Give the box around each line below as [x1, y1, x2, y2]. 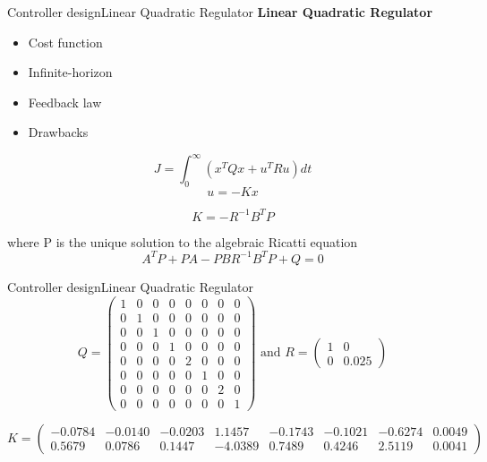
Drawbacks [28, 123, 89, 141]
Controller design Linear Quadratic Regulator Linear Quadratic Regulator [7, 3, 433, 21]
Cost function [28, 32, 103, 51]
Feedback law [28, 92, 102, 111]
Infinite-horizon [28, 63, 113, 81]
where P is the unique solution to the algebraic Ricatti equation [7, 232, 358, 251]
